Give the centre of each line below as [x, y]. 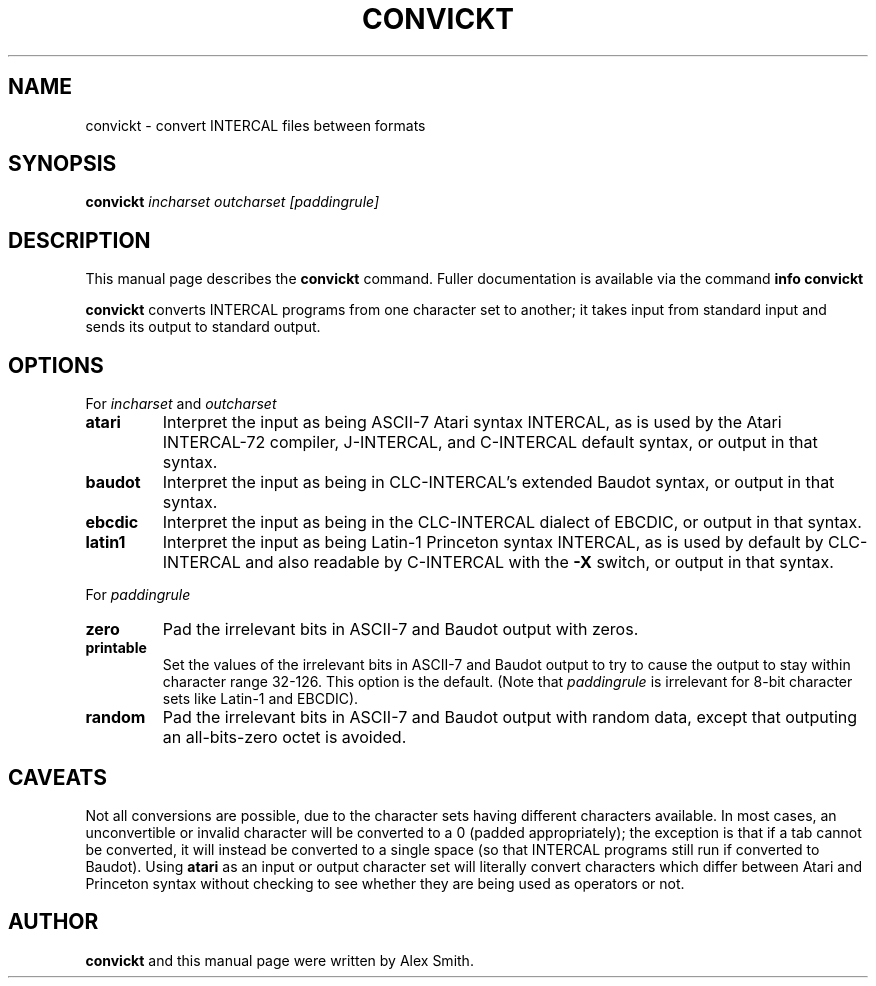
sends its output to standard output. [203, 327]
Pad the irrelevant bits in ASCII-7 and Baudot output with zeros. [400, 629]
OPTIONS [56, 365]
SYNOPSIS [62, 164]
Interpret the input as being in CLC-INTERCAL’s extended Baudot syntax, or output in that [498, 482]
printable [116, 648]
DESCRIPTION [79, 240]
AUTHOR [53, 922]
